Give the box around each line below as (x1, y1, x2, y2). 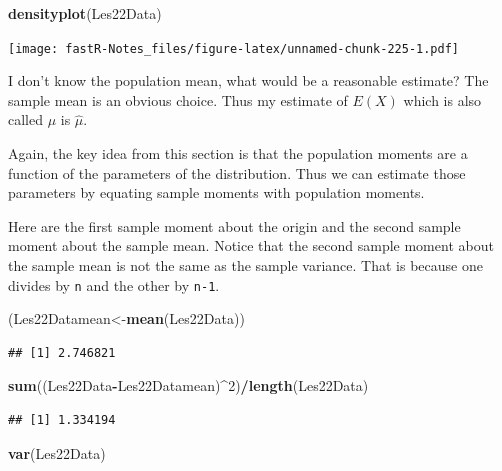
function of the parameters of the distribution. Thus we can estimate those (8, 162, 466, 183)
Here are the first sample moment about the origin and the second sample (8, 215, 461, 236)
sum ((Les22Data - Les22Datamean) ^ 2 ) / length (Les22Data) (8, 375, 369, 396)
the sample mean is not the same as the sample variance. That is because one (8, 255, 483, 275)
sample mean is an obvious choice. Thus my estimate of (8, 89, 348, 110)
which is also (403, 89, 482, 110)
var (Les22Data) (8, 442, 106, 463)
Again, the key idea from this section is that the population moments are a (8, 143, 468, 164)
